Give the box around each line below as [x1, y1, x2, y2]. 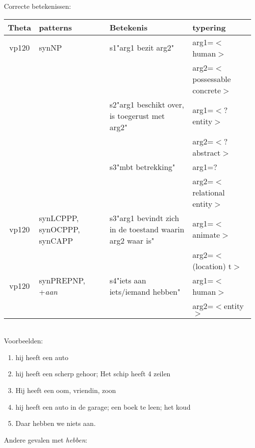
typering [192, 21, 226, 33]
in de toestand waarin [109, 223, 184, 235]
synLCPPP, [39, 212, 79, 224]
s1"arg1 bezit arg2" [109, 42, 175, 54]
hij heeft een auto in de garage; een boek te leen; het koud [15, 401, 191, 412]
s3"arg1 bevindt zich [109, 212, 179, 224]
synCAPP [39, 234, 73, 246]
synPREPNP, [39, 274, 85, 286]
